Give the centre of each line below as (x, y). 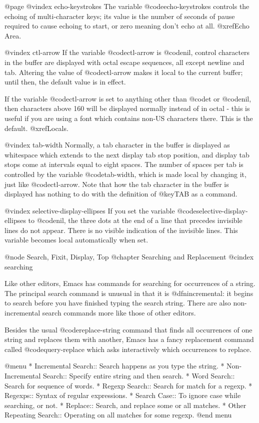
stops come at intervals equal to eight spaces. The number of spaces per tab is (124, 164)
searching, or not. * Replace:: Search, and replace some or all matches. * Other (125, 405)
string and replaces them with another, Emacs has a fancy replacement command (129, 339)
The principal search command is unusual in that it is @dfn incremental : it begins (129, 293)
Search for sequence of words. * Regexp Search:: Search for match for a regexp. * (128, 385)
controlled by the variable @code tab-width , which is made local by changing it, (125, 174)
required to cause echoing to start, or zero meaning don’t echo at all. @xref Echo (127, 26)
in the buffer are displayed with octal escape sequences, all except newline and (124, 62)
